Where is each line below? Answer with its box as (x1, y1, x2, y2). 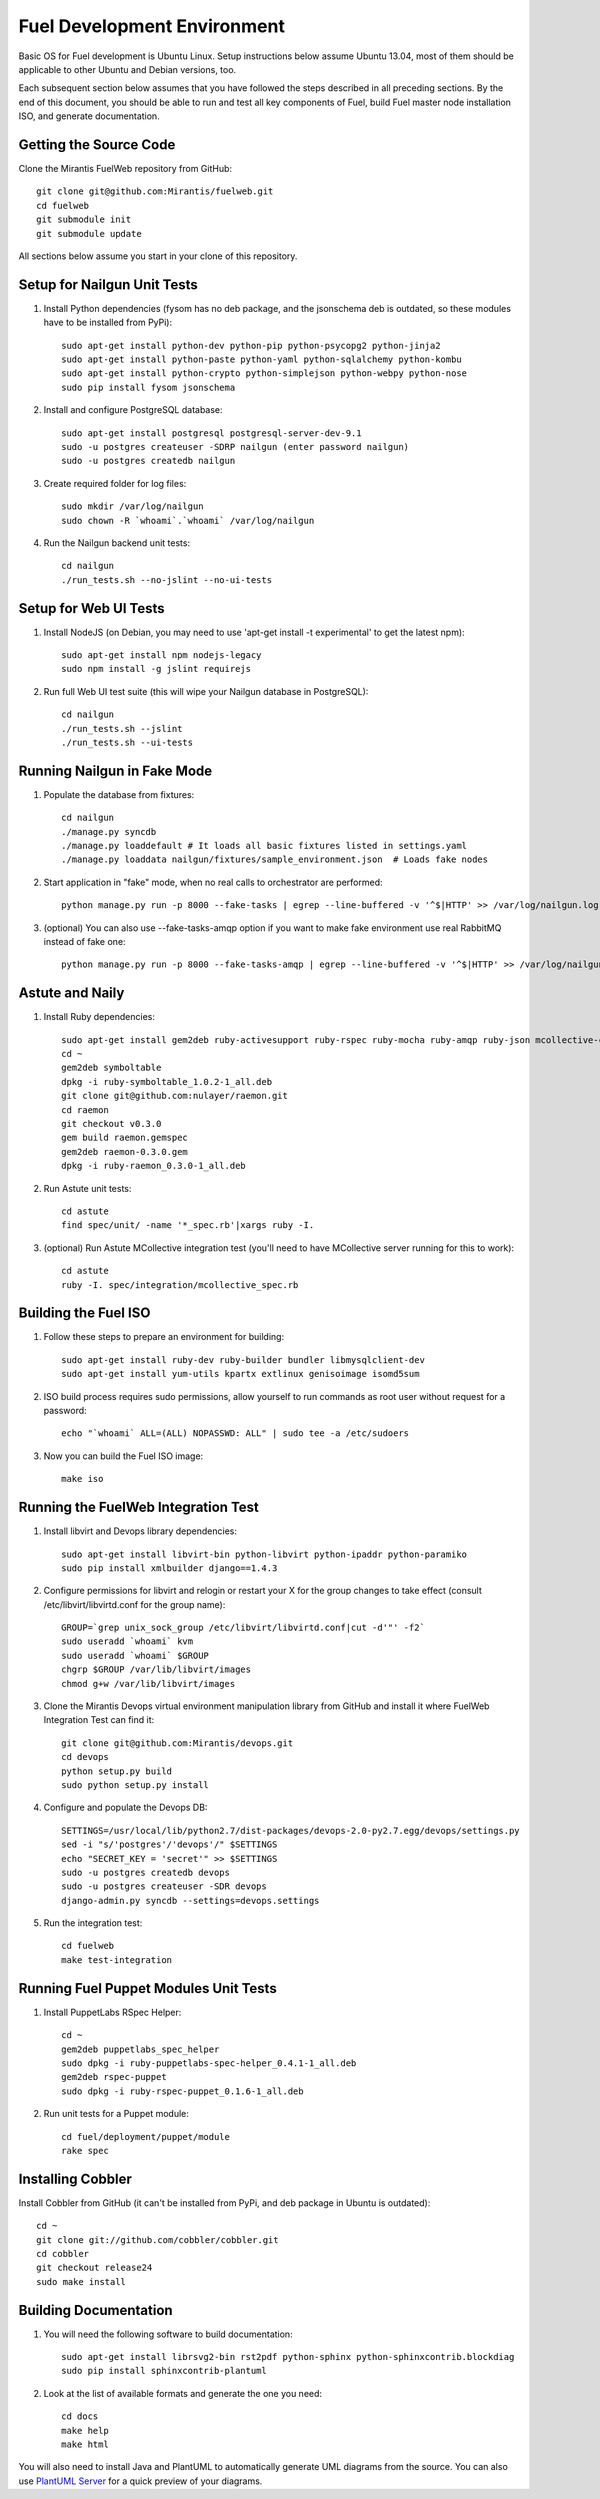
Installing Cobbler (18, 2170, 132, 2187)
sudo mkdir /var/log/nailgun (61, 501, 204, 512)
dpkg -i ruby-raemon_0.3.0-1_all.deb (61, 1160, 247, 1172)
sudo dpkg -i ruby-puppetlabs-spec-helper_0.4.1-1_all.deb (61, 2057, 357, 2069)
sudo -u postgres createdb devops (61, 1866, 230, 1878)
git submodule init (36, 214, 132, 225)
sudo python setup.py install (61, 1779, 210, 1790)
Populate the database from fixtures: (43, 788, 195, 800)
